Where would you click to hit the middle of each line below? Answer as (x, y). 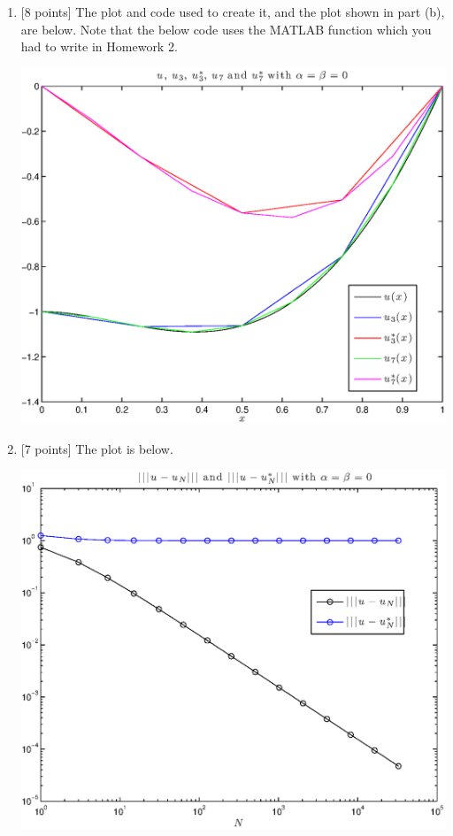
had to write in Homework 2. (99, 46)
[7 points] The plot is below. (97, 448)
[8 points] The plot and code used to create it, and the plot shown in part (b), (233, 12)
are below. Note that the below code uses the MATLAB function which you (226, 29)
